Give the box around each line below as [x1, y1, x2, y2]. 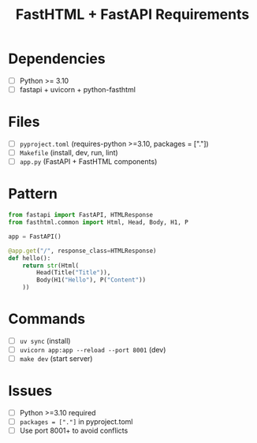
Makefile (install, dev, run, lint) [19, 148, 118, 158]
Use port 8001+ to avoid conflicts [19, 426, 128, 435]
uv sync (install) [19, 336, 71, 345]
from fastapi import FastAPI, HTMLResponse [8, 211, 154, 219]
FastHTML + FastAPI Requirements [15, 6, 250, 24]
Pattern [8, 185, 58, 203]
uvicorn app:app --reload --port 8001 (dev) [19, 345, 166, 354]
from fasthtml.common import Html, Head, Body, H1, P [8, 218, 189, 226]
